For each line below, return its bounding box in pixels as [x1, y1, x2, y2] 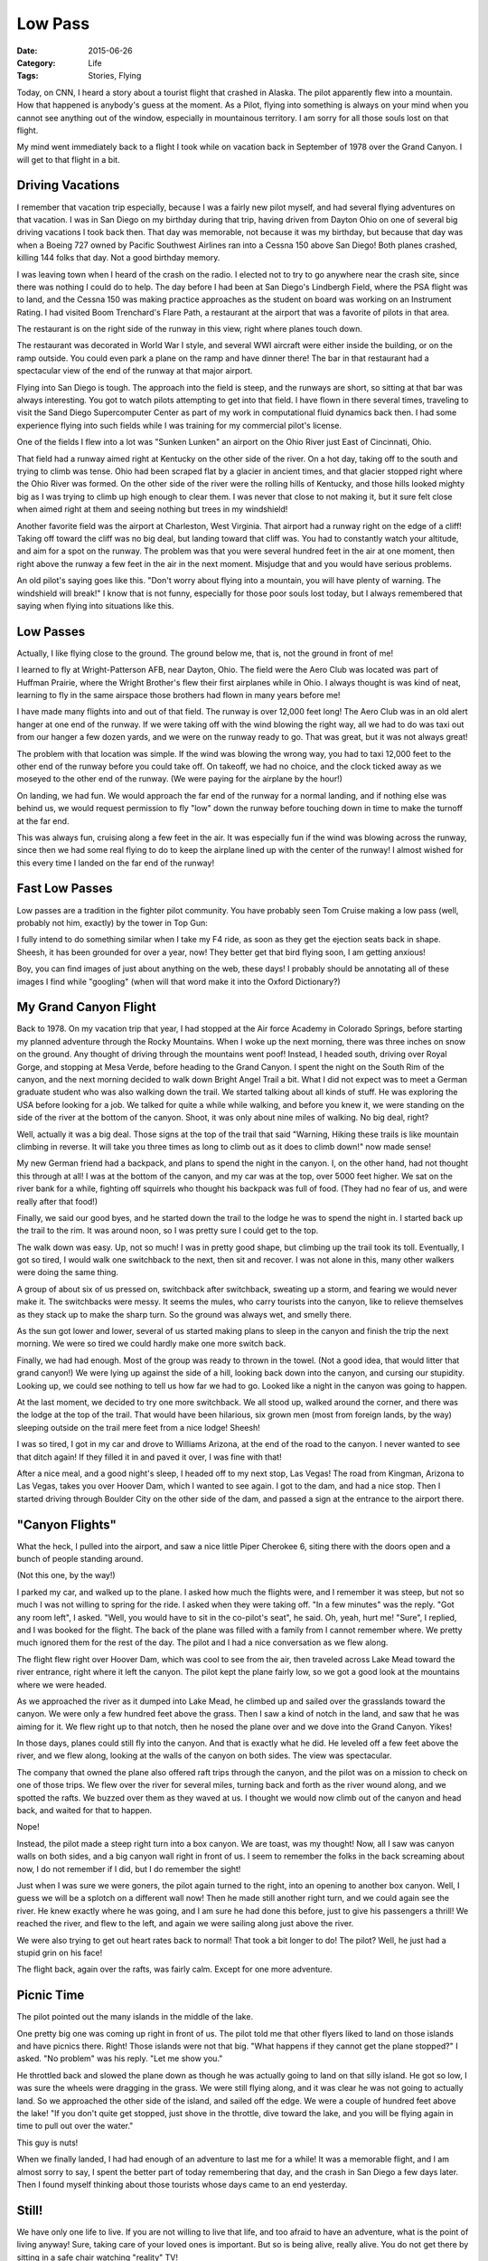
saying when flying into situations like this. [16, 600, 174, 610]
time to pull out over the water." [16, 2121, 134, 2132]
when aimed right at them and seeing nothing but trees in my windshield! [16, 504, 288, 515]
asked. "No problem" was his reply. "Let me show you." [16, 2053, 223, 2064]
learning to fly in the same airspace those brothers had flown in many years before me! [16, 689, 341, 700]
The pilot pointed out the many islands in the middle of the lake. [16, 2011, 253, 2022]
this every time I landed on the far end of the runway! [16, 857, 215, 868]
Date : [16, 45, 38, 56]
